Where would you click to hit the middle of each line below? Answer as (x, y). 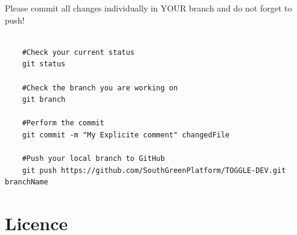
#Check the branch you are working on (100, 88)
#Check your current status (78, 52)
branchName (27, 182)
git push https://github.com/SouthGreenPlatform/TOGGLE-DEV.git (154, 170)
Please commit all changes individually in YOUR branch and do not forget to (148, 8)
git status (44, 64)
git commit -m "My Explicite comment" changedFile (126, 135)
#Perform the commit (63, 123)
